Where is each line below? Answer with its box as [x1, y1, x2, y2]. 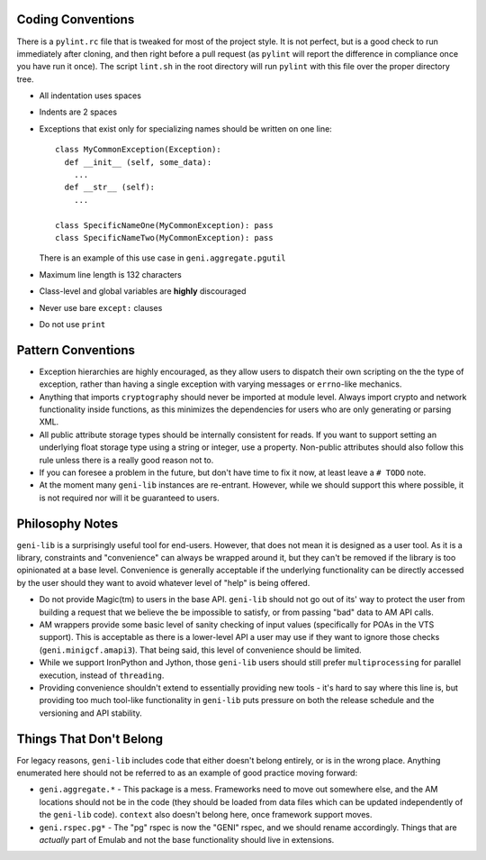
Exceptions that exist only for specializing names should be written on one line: [39, 123, 332, 134]
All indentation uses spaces [39, 90, 141, 101]
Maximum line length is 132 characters [39, 269, 182, 279]
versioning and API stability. [39, 708, 143, 718]
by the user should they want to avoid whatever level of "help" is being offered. [16, 577, 310, 588]
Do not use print [39, 318, 106, 329]
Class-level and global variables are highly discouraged [39, 286, 247, 297]
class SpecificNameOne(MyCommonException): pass [55, 220, 274, 230]
